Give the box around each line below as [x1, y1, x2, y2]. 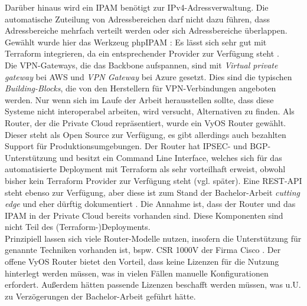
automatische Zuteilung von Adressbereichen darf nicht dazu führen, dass [5, 12, 270, 25]
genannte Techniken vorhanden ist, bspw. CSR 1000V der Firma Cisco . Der [5, 244, 281, 256]
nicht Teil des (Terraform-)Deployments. [5, 221, 151, 233]
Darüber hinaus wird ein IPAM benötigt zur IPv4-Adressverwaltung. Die [5, 1, 269, 13]
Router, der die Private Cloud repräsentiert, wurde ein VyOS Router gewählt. [5, 116, 286, 129]
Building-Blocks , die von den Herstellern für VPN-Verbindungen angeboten [5, 82, 276, 94]
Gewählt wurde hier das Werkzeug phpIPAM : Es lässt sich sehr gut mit [5, 35, 267, 48]
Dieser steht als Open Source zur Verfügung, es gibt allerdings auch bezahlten [5, 128, 286, 140]
